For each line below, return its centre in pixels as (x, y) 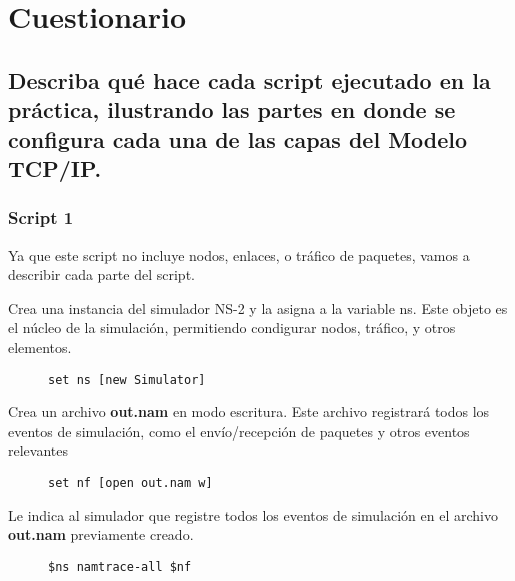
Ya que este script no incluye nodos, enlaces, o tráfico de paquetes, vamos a (239, 254)
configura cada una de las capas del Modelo (238, 138)
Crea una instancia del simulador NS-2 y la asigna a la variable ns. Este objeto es (258, 307)
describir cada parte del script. (101, 274)
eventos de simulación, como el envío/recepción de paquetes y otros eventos (239, 430)
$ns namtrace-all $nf (120, 566)
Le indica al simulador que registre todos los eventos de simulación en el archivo (253, 514)
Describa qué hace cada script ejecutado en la (249, 79)
